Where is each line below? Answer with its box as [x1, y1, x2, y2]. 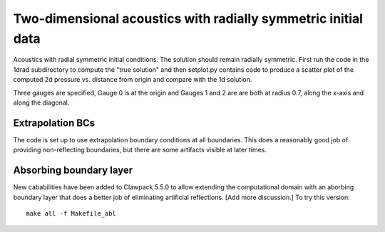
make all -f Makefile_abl [26, 209, 117, 217]
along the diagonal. [13, 98, 70, 107]
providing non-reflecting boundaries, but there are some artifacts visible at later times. [13, 146, 267, 154]
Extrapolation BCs [13, 117, 96, 129]
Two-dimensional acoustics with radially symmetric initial [13, 11, 364, 26]
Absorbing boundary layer [13, 164, 133, 176]
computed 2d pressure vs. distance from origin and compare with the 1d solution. [13, 75, 252, 84]
